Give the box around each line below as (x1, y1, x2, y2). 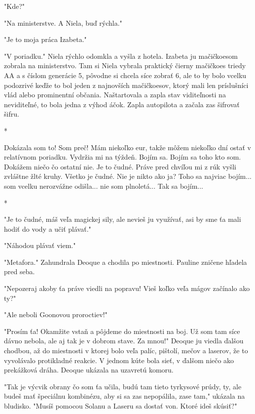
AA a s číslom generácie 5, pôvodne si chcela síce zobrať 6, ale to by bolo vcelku (4, 70, 247, 80)
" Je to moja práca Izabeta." (4, 34, 87, 44)
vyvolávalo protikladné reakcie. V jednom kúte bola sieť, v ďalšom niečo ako (4, 355, 234, 365)
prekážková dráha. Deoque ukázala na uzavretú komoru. (4, 365, 174, 375)
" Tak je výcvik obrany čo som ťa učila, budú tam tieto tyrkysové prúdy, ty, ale (4, 381, 242, 391)
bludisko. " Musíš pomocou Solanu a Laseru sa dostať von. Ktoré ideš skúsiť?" (4, 401, 237, 411)
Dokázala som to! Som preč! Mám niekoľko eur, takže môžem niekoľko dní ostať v (4, 142, 251, 152)
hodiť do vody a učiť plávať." (4, 223, 91, 234)
